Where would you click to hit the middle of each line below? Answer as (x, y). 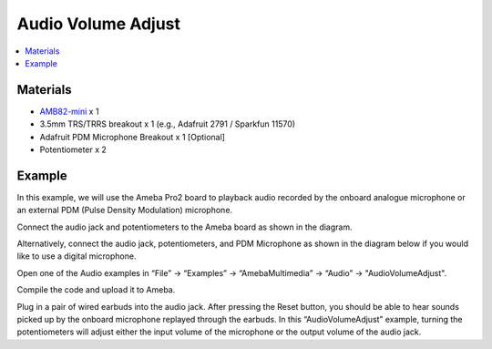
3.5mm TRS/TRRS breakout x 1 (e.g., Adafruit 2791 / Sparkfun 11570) (168, 124)
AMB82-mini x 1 (69, 111)
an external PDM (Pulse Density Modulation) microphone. (124, 210)
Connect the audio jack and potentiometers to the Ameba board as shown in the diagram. (184, 227)
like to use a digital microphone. (77, 256)
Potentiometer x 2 (73, 149)
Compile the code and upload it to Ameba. (96, 290)
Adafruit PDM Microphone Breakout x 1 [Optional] (132, 137)
